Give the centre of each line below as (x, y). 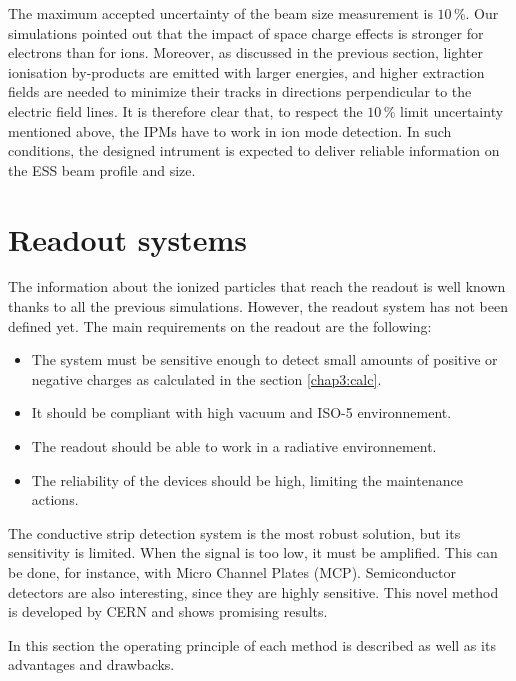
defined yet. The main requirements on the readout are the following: (220, 325)
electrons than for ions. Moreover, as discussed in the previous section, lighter (245, 52)
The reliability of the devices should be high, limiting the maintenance (247, 479)
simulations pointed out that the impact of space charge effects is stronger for (246, 32)
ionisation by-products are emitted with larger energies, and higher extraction (246, 71)
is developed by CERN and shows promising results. (168, 611)
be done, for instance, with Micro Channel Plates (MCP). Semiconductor (232, 572)
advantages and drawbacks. (91, 664)
